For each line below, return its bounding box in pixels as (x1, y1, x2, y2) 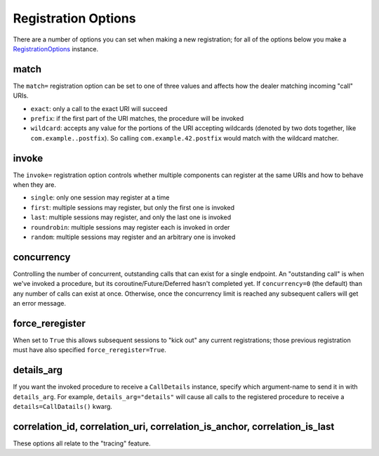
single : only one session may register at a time (30, 193, 170, 202)
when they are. (13, 181, 56, 189)
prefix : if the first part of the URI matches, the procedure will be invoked (30, 115, 244, 123)
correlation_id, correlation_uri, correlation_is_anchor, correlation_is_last (13, 420, 335, 432)
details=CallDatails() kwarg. (13, 403, 112, 411)
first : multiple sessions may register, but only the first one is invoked (30, 203, 235, 211)
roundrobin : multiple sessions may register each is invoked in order (30, 223, 230, 231)
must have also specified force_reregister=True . (13, 346, 166, 354)
